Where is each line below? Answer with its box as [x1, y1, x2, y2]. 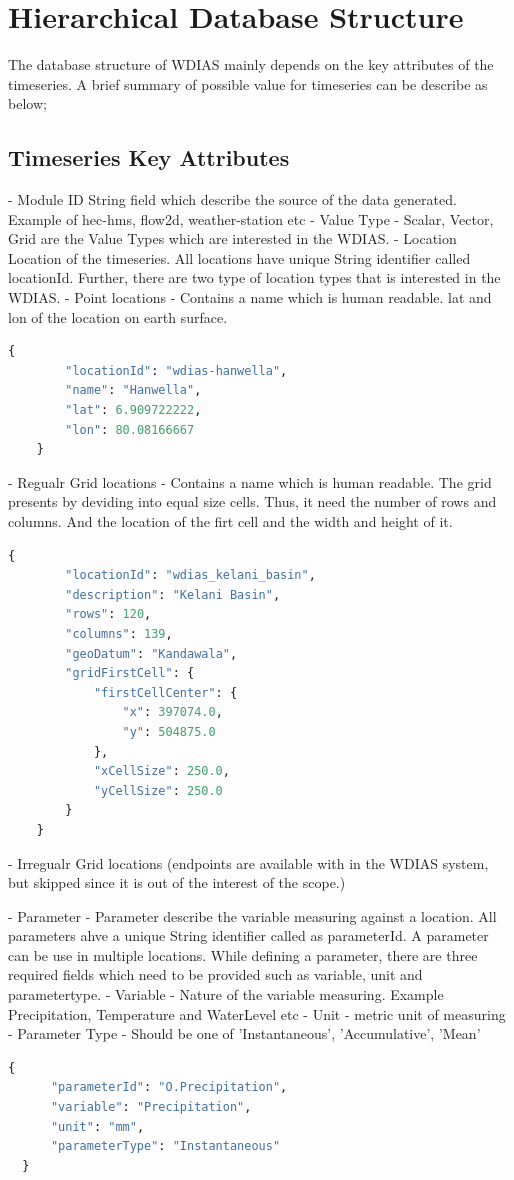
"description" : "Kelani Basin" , [65, 587, 281, 602]
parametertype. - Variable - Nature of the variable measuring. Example [8, 984, 444, 1005]
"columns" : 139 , [65, 626, 173, 641]
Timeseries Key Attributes [8, 142, 290, 173]
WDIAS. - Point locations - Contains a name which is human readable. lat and [8, 287, 492, 308]
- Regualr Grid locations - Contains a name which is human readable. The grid [8, 471, 492, 492]
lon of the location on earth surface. [8, 306, 228, 327]
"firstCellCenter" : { [93, 685, 238, 700]
